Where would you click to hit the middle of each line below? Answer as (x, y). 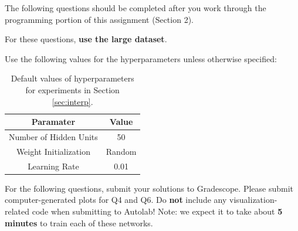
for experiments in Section (72, 89)
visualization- (253, 200)
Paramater (53, 122)
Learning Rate (53, 166)
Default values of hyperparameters (72, 78)
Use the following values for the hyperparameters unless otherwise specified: (141, 58)
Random (121, 151)
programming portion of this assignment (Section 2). (99, 19)
